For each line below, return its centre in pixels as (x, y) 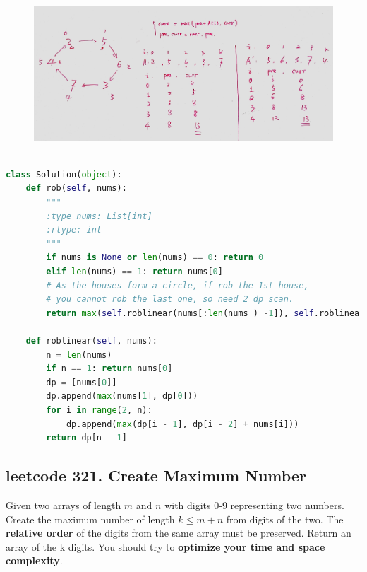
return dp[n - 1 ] (86, 438)
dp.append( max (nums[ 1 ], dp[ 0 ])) (122, 396)
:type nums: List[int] (99, 216)
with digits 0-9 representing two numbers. (254, 504)
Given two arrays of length (64, 504)
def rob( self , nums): (76, 188)
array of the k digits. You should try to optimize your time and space (166, 546)
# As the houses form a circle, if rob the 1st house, (178, 285)
